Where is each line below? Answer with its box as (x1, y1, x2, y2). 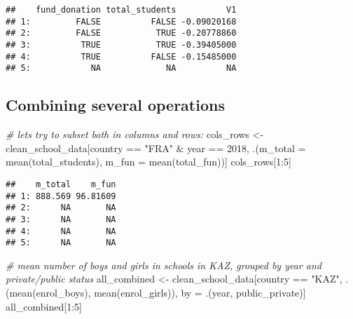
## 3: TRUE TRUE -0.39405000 (6, 39, 237, 50)
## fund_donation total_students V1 (6, 5, 237, 15)
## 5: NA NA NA (6, 63, 237, 74)
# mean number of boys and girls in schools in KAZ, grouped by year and (6, 257, 321, 272)
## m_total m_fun (6, 179, 116, 189)
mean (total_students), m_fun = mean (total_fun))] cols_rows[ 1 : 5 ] (6, 154, 292, 169)
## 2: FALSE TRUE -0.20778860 (6, 28, 237, 39)
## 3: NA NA (6, 214, 116, 224)
